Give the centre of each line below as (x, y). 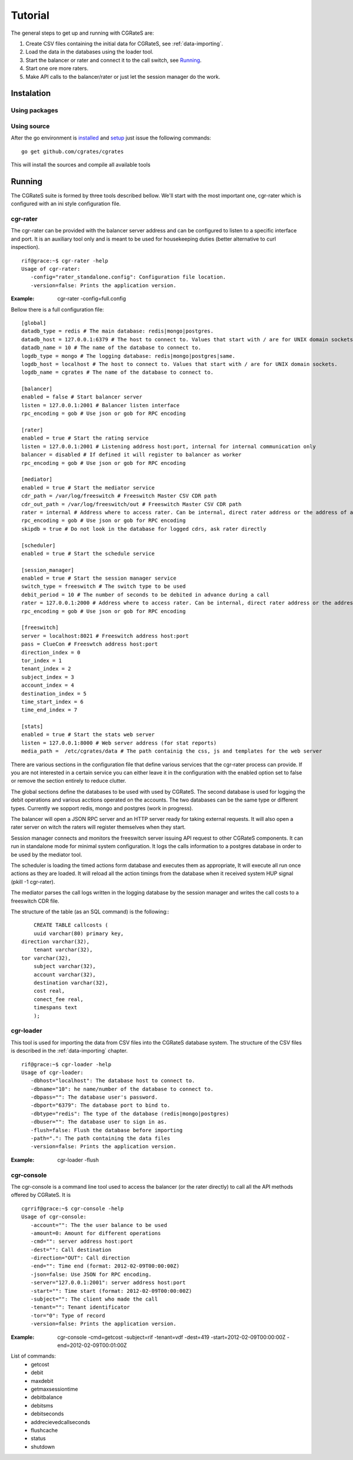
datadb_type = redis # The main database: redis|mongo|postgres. (118, 331)
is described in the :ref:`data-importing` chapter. (69, 1051)
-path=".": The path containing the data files (100, 1138)
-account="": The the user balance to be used (99, 1225)
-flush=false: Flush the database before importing (106, 1130)
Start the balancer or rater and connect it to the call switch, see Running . (114, 60)
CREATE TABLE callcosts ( (71, 925)
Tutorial (30, 15)
